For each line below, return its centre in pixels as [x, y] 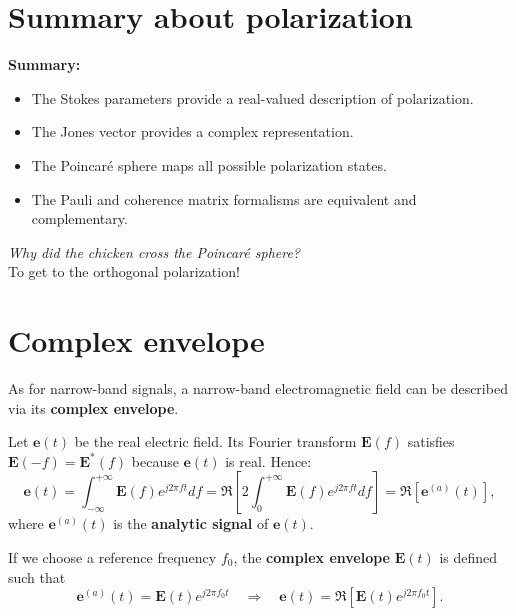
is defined [468, 556]
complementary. [79, 218]
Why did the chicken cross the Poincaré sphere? [154, 251]
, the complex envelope [311, 556]
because [155, 460]
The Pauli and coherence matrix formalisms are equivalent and [224, 198]
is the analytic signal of [191, 523]
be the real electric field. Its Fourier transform [215, 441]
